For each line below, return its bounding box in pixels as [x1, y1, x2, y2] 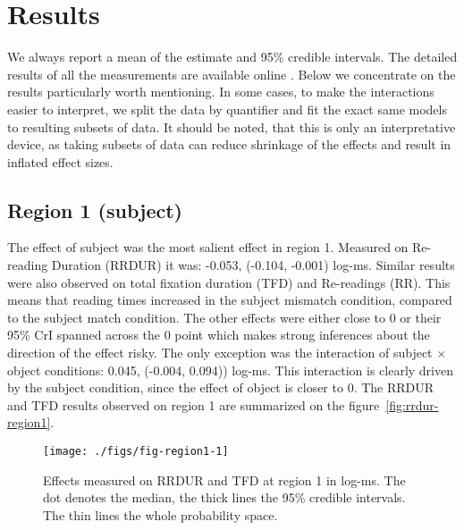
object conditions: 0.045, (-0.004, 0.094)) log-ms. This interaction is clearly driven [7, 360, 453, 379]
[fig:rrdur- [385, 395, 439, 414]
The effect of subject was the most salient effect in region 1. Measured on [7, 238, 409, 257]
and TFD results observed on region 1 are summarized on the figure [7, 395, 380, 414]
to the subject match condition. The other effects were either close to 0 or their [7, 307, 442, 326]
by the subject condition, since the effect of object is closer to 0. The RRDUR [7, 378, 434, 397]
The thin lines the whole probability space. [43, 505, 278, 524]
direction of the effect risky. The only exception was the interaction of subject [7, 343, 433, 362]
